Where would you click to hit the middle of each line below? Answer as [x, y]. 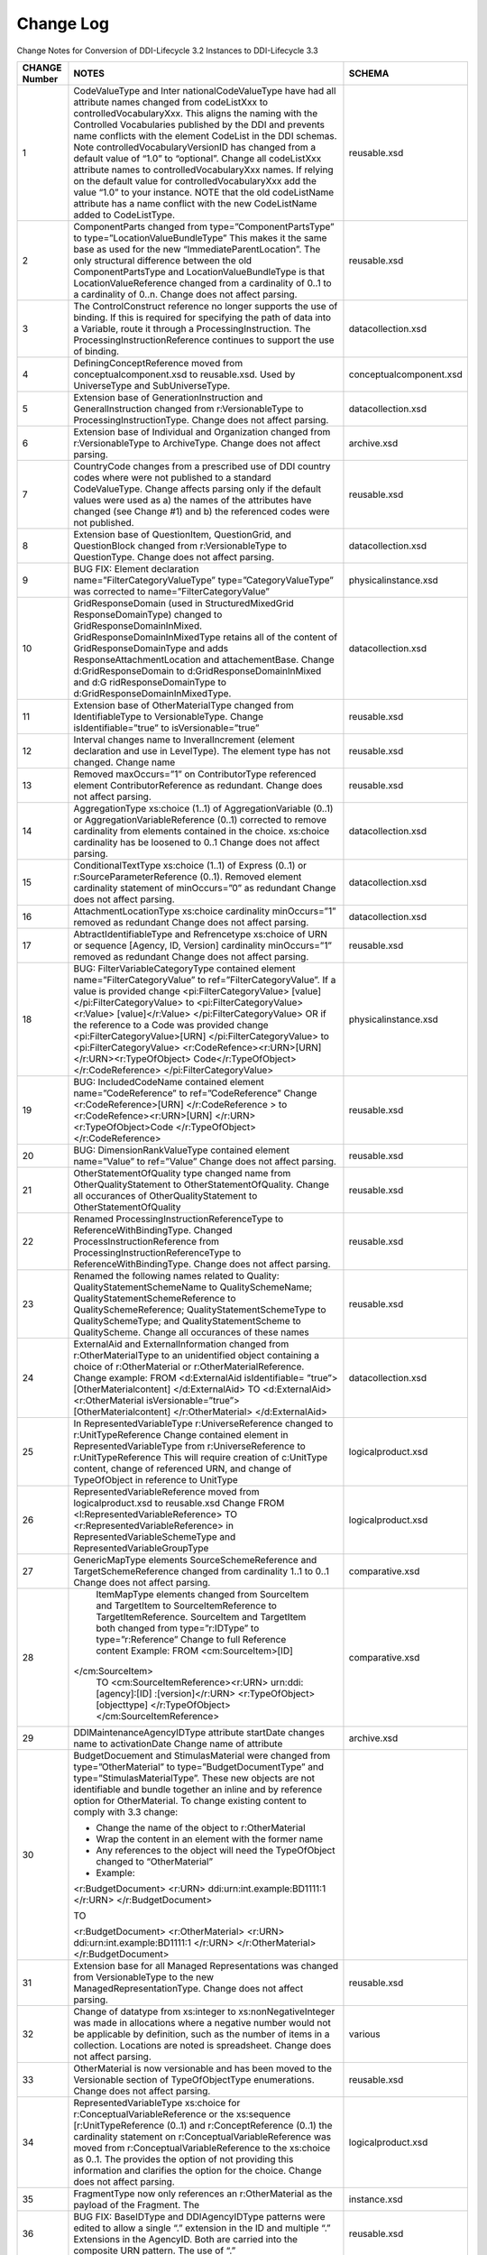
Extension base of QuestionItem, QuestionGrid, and [183, 534]
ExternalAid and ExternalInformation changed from [181, 1344]
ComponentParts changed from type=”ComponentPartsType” [204, 226]
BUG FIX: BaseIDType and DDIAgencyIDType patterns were [199, 2216]
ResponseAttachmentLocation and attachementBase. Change [204, 659]
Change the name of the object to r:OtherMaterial [201, 1827]
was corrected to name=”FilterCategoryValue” [172, 591]
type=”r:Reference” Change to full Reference [191, 1639]
